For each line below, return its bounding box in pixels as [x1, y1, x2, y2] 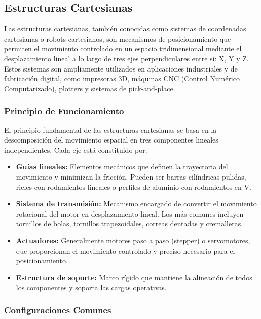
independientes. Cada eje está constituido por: [4, 144, 147, 155]
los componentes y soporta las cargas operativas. [16, 282, 167, 293]
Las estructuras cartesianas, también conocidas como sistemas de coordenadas [4, 23, 246, 34]
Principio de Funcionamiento [4, 104, 124, 117]
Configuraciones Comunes [4, 303, 111, 316]
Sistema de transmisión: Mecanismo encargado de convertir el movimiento [16, 198, 257, 209]
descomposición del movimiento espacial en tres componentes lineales [4, 134, 218, 145]
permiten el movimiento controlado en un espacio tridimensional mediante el [4, 43, 242, 54]
